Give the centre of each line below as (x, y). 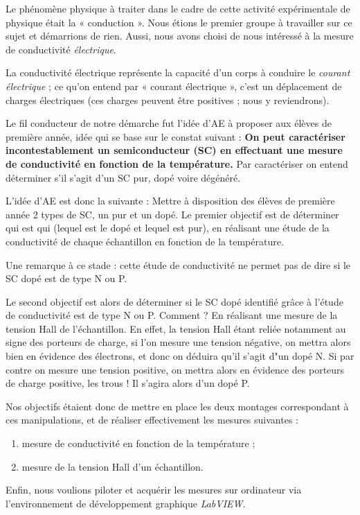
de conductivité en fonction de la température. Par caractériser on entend (177, 163)
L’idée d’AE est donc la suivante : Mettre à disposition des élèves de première (170, 201)
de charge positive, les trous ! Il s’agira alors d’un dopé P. (128, 383)
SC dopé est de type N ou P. (66, 278)
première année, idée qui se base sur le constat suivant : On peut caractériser (175, 136)
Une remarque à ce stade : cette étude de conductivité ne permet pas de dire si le (178, 264)
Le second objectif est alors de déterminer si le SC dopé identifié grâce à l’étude (174, 301)
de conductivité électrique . (61, 49)
